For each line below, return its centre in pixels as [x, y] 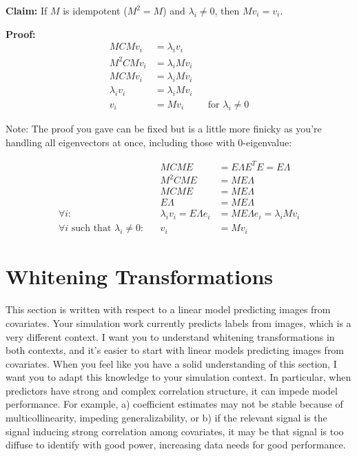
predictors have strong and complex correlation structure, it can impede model [172, 390]
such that [91, 229]
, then [227, 10]
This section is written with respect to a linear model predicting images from [168, 309]
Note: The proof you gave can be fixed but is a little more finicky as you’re [164, 129]
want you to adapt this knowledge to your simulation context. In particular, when [178, 377]
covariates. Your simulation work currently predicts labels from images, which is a [178, 323]
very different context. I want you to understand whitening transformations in [170, 336]
